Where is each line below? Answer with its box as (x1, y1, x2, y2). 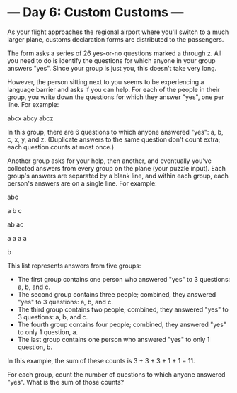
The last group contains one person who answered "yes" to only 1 (17, 335, 210, 343)
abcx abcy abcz (7, 114, 54, 123)
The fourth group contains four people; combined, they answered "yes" (17, 320, 226, 329)
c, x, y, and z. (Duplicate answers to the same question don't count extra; (7, 135, 221, 144)
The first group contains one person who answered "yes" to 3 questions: (17, 275, 231, 283)
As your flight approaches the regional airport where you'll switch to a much (7, 28, 229, 36)
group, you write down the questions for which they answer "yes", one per (7, 93, 224, 101)
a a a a (7, 234, 27, 242)
